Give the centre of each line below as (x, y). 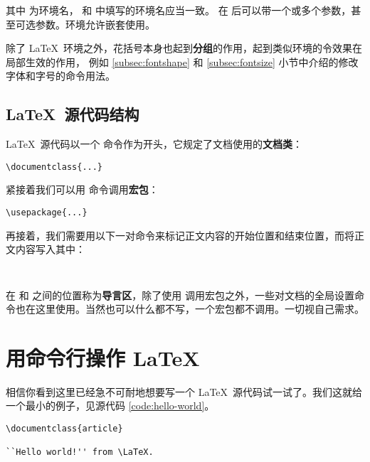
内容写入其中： (50, 249)
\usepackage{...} (47, 213)
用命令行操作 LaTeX (103, 357)
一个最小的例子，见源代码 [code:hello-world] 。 (110, 405)
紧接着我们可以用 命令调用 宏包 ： (82, 189)
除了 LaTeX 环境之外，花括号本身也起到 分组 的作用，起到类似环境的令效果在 (184, 48)
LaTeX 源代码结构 (73, 114)
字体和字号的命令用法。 (60, 76)
